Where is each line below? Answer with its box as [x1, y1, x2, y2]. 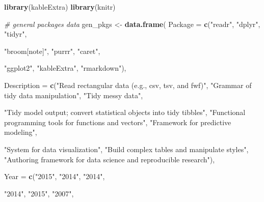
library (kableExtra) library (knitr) [4, 2, 116, 12]
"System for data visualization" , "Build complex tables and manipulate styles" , [4, 143, 249, 154]
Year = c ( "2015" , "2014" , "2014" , [4, 171, 105, 182]
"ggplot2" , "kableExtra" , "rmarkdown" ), [4, 63, 126, 73]
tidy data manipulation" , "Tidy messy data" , [4, 90, 143, 100]
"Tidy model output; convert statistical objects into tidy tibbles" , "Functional [4, 107, 246, 118]
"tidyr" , [4, 28, 27, 39]
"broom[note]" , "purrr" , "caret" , [4, 45, 100, 56]
